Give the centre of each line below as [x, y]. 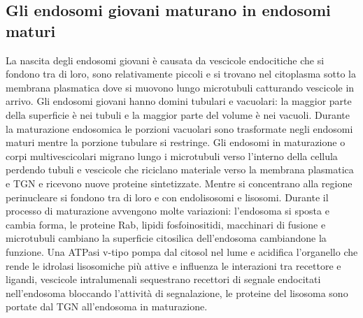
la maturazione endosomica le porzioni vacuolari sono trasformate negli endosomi [179, 128]
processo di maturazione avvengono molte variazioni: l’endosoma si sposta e [168, 211]
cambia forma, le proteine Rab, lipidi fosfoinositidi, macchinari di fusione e [166, 224]
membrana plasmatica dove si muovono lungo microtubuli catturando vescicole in [180, 87]
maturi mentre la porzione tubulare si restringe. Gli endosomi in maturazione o [176, 142]
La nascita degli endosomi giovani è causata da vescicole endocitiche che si [165, 60]
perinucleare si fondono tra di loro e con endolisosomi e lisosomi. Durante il [167, 197]
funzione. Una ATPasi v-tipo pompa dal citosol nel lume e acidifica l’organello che [182, 251]
